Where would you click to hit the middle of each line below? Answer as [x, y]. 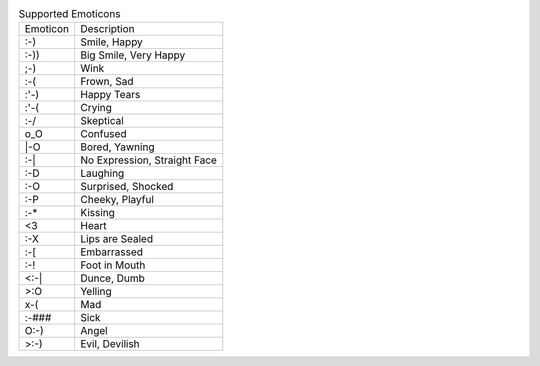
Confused [103, 134]
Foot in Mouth [113, 265]
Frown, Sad [107, 82]
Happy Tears [110, 95]
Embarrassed [112, 252]
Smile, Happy [112, 42]
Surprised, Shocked [127, 187]
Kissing [97, 213]
